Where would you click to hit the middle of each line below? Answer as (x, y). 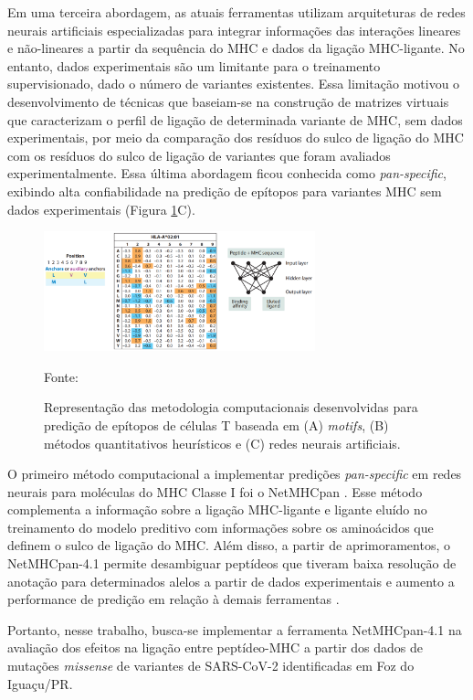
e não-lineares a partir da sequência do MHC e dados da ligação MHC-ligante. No (236, 48)
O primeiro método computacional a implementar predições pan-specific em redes (235, 474)
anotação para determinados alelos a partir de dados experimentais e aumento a (231, 581)
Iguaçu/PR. (40, 683)
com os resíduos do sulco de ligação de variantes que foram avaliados (199, 155)
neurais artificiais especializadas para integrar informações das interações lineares (234, 30)
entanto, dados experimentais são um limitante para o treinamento (194, 65)
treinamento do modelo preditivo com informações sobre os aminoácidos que (221, 527)
